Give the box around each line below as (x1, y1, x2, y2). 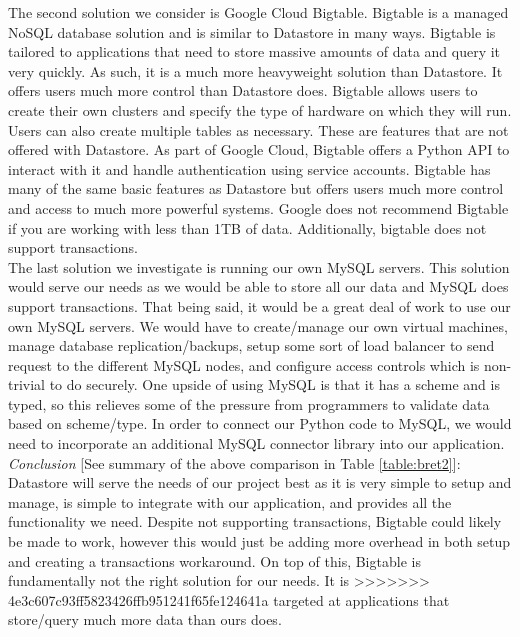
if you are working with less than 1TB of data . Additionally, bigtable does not (8, 217, 487, 238)
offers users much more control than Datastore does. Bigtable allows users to (8, 80, 478, 101)
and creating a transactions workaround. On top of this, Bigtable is (8, 550, 421, 571)
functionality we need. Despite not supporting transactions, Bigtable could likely (8, 511, 502, 532)
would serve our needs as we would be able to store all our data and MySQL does (8, 276, 509, 297)
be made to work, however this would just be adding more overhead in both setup (8, 531, 511, 552)
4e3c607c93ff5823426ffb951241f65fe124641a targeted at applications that (8, 589, 450, 610)
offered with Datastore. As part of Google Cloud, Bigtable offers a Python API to (8, 139, 510, 160)
